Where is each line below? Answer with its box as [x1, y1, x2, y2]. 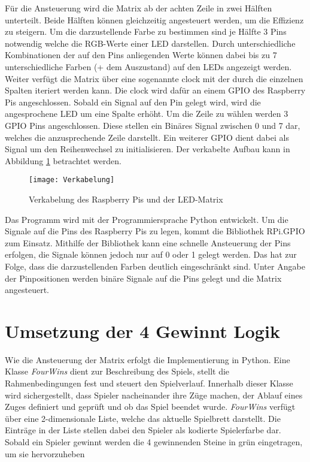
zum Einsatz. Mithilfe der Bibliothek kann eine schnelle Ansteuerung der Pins [5, 236, 291, 249]
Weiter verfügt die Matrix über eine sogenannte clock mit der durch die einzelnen [5, 72, 303, 84]
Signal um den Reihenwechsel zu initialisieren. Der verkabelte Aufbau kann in [5, 143, 290, 155]
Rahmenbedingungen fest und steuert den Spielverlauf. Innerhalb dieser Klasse [5, 377, 293, 389]
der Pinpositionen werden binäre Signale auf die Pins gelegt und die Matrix [5, 271, 282, 284]
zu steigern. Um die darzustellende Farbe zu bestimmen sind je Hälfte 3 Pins [5, 25, 287, 38]
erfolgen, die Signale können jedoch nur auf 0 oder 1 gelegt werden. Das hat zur [5, 248, 297, 261]
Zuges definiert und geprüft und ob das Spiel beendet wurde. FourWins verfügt [5, 400, 296, 413]
